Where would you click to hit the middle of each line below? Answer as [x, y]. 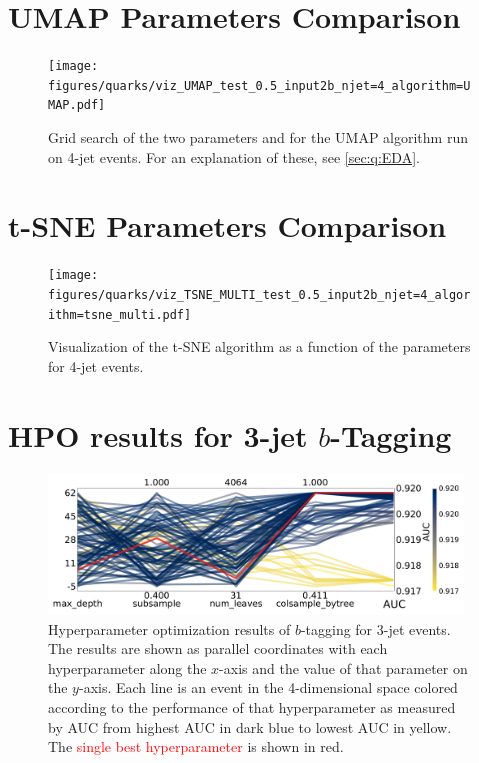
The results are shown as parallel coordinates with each [218, 648]
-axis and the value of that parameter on [343, 667]
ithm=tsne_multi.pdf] [120, 314]
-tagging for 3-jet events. [375, 628]
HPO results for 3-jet [158, 434]
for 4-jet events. [96, 365]
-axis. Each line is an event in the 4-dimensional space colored [268, 687]
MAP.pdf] [77, 105]
